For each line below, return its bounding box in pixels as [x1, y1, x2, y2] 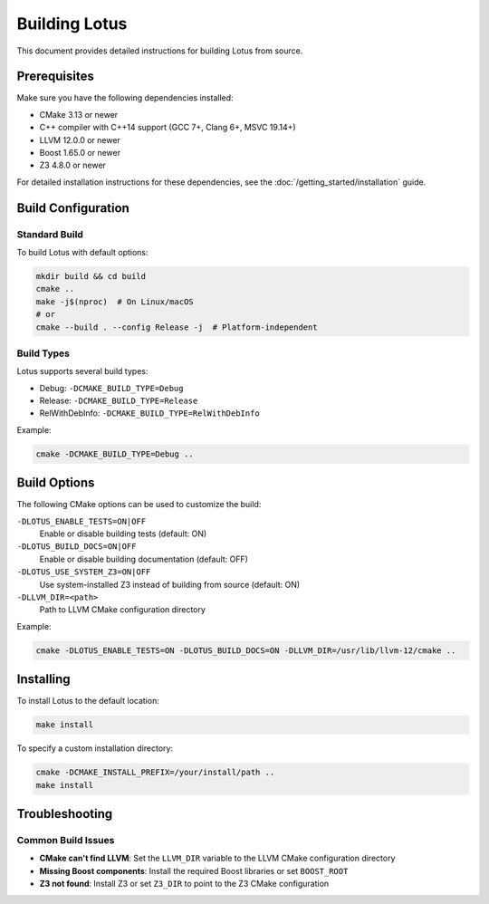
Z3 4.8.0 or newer [39, 159, 106, 171]
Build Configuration [16, 200, 130, 216]
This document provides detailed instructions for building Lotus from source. [16, 45, 303, 56]
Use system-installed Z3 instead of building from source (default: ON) [39, 579, 301, 590]
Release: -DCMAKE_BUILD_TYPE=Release [39, 395, 198, 407]
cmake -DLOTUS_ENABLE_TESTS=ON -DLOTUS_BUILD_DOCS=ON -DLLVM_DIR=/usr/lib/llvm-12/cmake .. [35, 645, 456, 656]
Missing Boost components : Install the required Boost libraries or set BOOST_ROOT [39, 865, 349, 876]
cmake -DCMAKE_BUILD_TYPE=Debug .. [35, 448, 194, 459]
